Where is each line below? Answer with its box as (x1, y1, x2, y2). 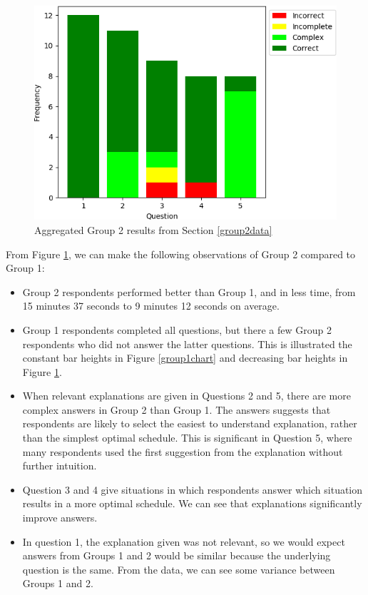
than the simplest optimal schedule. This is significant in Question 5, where (22, 430, 352, 445)
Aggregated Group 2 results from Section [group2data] (34, 222, 272, 237)
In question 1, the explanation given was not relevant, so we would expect (22, 534, 345, 549)
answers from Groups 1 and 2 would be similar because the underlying (22, 548, 331, 563)
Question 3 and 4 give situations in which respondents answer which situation (22, 482, 363, 497)
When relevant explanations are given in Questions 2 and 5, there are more (22, 388, 351, 403)
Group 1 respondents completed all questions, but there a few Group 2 (22, 322, 332, 337)
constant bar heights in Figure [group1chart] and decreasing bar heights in (22, 350, 348, 365)
